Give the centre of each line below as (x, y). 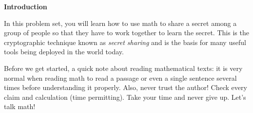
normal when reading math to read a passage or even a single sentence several (120, 78)
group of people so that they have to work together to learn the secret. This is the (126, 33)
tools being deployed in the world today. (64, 52)
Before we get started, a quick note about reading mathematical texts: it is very (123, 68)
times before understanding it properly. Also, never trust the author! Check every (126, 87)
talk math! (20, 106)
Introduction (26, 6)
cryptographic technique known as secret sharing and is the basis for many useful (125, 42)
